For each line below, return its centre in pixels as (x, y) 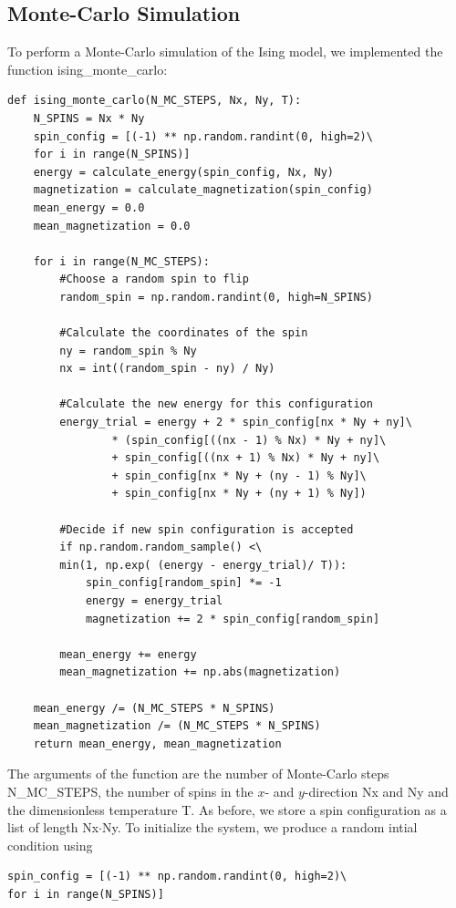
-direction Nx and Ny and (376, 791)
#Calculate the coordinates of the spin (184, 333)
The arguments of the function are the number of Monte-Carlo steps (198, 774)
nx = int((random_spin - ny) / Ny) (167, 369)
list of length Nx (53, 827)
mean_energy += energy (128, 654)
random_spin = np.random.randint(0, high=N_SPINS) (216, 297)
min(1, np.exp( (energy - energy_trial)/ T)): (203, 565)
